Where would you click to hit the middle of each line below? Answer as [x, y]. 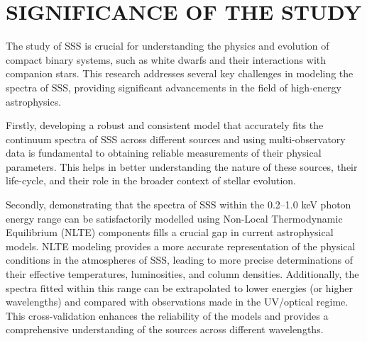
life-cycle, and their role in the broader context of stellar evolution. [151, 180]
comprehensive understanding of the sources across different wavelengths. [165, 329]
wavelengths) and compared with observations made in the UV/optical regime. [177, 302]
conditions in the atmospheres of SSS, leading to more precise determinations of [179, 260]
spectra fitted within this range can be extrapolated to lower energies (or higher [179, 287]
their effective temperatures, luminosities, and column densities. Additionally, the [182, 274]
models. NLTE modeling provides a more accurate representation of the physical [181, 246]
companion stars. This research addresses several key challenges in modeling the [180, 73]
